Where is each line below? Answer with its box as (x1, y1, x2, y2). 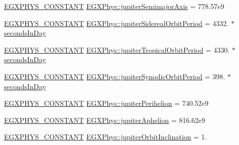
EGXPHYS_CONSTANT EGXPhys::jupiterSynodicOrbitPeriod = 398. (4, 71, 225, 81)
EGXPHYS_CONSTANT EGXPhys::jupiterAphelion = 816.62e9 (4, 114, 205, 125)
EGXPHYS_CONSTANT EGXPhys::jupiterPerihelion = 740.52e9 (4, 98, 209, 108)
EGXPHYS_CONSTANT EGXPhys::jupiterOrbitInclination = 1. (4, 131, 207, 142)
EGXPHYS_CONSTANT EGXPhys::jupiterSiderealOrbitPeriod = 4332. (4, 18, 229, 28)
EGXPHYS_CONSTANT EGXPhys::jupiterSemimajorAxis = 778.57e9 (4, 1, 224, 11)
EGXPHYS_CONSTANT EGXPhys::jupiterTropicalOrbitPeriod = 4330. (4, 44, 230, 55)
